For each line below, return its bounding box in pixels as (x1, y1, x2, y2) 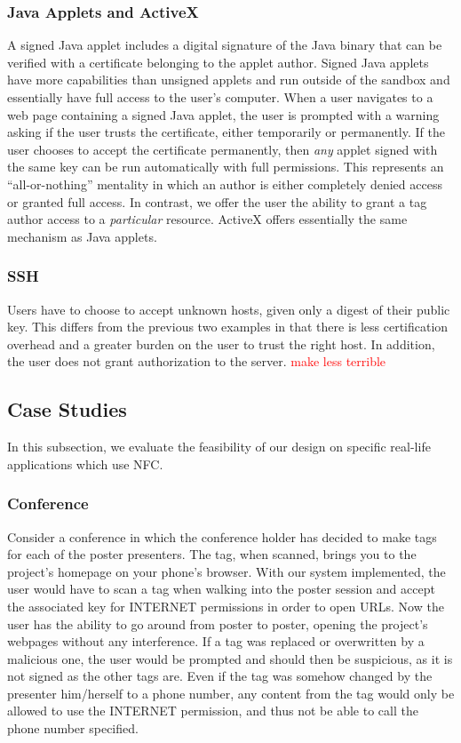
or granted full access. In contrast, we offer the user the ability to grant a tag (7, 192, 427, 211)
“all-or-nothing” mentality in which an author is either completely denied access (7, 174, 442, 193)
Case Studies (7, 395, 127, 423)
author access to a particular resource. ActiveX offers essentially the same (7, 210, 408, 228)
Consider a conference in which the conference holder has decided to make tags (7, 527, 437, 546)
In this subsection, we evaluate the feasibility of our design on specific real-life (7, 437, 431, 456)
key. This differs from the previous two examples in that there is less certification (7, 317, 449, 336)
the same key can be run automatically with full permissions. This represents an (7, 157, 444, 176)
